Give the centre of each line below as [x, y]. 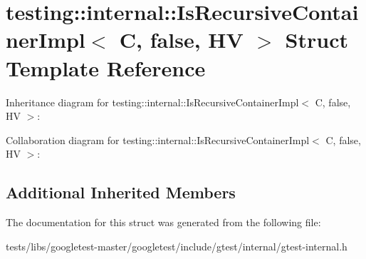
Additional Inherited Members [121, 192]
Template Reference [106, 67]
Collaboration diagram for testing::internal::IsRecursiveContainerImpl [158, 139]
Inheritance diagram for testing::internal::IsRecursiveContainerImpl [152, 102]
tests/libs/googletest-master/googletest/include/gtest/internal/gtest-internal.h [177, 246]
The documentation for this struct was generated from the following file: [163, 222]
